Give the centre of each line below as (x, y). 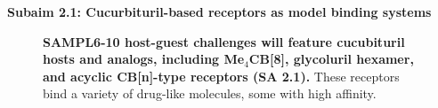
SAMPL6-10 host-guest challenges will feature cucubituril (224, 41)
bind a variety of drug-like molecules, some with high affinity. (210, 93)
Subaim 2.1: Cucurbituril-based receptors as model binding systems (219, 12)
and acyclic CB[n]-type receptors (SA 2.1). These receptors (221, 76)
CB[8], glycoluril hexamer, (331, 59)
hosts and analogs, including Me (144, 59)
